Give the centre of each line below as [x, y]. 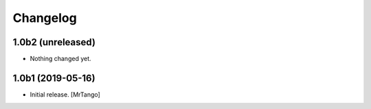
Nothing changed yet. [61, 59]
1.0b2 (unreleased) [54, 42]
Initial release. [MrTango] [65, 94]
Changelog [45, 18]
